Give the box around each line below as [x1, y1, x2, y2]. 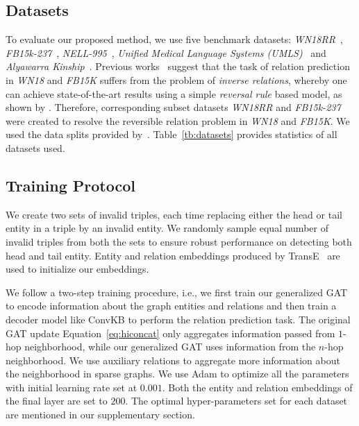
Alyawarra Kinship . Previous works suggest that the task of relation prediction [6, 59, 350, 74]
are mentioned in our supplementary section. [6, 407, 195, 422]
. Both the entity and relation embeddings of [162, 380, 353, 394]
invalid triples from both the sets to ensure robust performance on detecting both [6, 234, 352, 248]
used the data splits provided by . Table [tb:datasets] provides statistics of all [6, 127, 337, 142]
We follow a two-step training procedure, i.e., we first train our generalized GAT [6, 284, 348, 299]
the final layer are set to [6, 393, 108, 408]
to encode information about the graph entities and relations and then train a [6, 298, 337, 313]
